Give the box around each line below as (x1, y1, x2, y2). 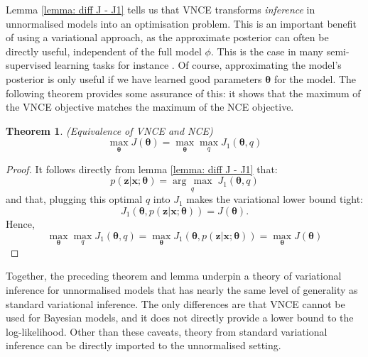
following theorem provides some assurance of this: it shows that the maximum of (6, 85, 361, 100)
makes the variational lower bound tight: (186, 192, 364, 207)
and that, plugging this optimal (6, 192, 143, 207)
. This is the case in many (210, 43, 323, 58)
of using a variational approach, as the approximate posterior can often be (6, 30, 329, 45)
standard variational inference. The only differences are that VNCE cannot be (6, 296, 345, 311)
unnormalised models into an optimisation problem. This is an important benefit (6, 16, 357, 31)
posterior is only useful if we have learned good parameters (6, 71, 262, 86)
